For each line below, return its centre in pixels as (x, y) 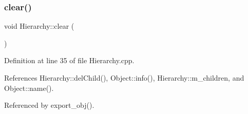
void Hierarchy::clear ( (39, 26)
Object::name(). (29, 88)
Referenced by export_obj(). (49, 105)
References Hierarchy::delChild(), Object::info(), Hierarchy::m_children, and (124, 78)
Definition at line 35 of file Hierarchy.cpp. (69, 60)
